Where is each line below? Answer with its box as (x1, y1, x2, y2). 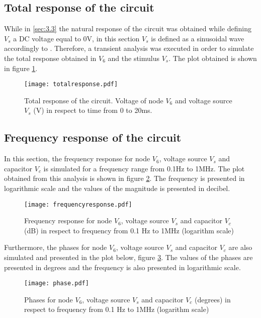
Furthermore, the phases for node (4, 242, 107, 252)
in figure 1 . (4, 62, 38, 73)
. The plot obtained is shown (168, 52, 257, 63)
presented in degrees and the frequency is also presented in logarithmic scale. (4, 262, 241, 272)
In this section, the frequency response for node (4, 153, 150, 164)
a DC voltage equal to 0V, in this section (13, 33, 140, 43)
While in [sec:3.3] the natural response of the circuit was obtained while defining (4, 23, 252, 34)
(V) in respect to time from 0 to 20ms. (33, 105, 152, 115)
